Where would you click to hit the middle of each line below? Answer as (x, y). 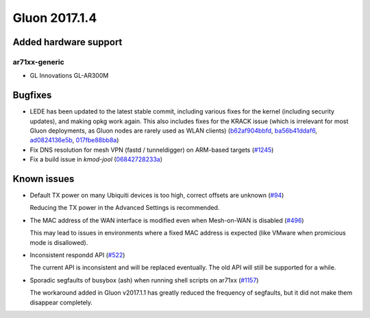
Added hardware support (67, 42)
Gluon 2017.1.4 (55, 18)
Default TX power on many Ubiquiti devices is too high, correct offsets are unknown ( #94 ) (157, 196)
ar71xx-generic (38, 62)
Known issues (44, 179)
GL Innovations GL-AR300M (69, 76)
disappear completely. (61, 302)
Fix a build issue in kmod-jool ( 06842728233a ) (96, 159)
